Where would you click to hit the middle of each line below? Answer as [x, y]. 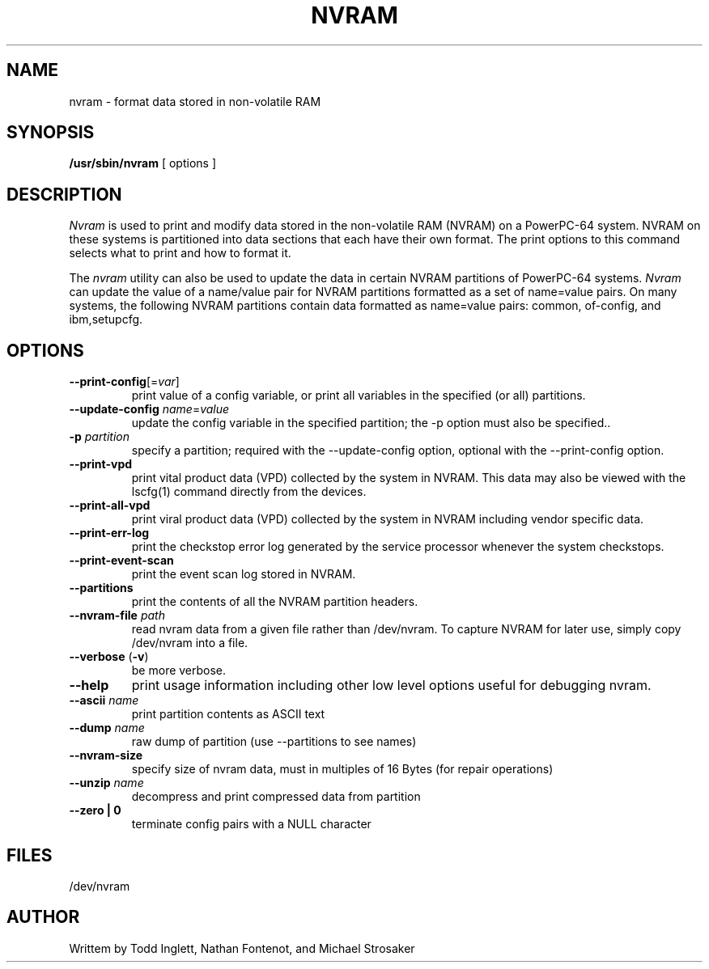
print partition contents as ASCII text [228, 714]
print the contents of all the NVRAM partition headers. [275, 602]
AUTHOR [43, 917]
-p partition [100, 437]
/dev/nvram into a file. [190, 643]
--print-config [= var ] [124, 382]
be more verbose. [179, 671]
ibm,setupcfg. [106, 319]
